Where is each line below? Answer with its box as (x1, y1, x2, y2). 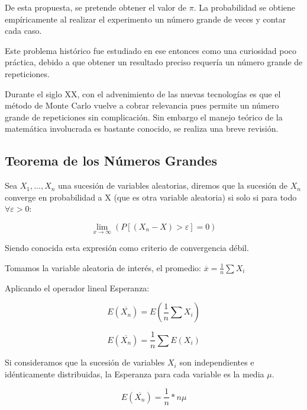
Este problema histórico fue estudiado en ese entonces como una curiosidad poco (5, 44, 297, 56)
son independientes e (179, 356, 254, 368)
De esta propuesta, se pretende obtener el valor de (5, 1, 186, 13)
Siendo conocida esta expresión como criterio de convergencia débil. (5, 241, 249, 254)
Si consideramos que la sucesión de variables (5, 356, 165, 368)
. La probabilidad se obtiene (193, 1, 296, 13)
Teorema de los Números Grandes (5, 151, 217, 170)
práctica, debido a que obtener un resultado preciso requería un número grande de (5, 56, 303, 68)
